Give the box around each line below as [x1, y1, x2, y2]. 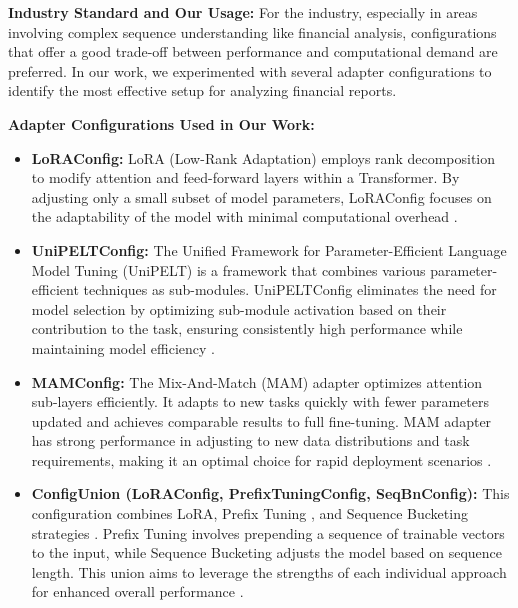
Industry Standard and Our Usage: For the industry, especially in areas [8, 2, 478, 22]
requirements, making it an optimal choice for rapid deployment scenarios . [31, 449, 492, 470]
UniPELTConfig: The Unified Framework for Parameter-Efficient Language [31, 239, 507, 260]
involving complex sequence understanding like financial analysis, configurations [8, 21, 497, 42]
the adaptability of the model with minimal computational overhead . [31, 206, 458, 227]
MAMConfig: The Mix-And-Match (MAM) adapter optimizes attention [31, 371, 483, 392]
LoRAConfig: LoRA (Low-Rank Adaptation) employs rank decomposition [31, 147, 496, 168]
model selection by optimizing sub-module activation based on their [31, 298, 447, 319]
